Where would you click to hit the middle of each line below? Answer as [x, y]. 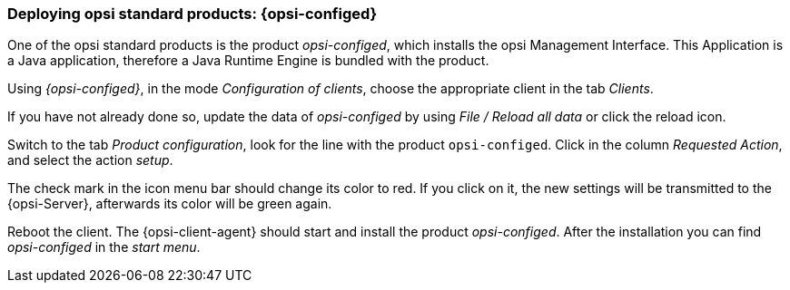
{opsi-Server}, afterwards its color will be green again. [170, 204]
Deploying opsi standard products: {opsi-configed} [193, 14]
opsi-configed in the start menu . [104, 247]
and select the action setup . [90, 160]
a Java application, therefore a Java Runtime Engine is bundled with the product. [248, 61]
